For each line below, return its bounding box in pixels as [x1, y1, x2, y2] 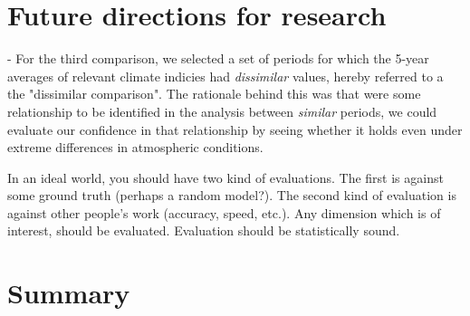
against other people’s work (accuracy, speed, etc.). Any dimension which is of [7, 203, 441, 222]
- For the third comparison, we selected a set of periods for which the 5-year [7, 49, 429, 68]
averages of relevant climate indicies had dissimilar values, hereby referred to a [7, 66, 444, 85]
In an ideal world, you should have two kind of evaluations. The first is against [7, 168, 444, 187]
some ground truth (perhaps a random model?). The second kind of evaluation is [7, 186, 456, 205]
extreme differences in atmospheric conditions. [7, 138, 264, 157]
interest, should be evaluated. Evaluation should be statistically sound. [7, 221, 400, 240]
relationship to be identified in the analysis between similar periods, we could [7, 101, 437, 120]
